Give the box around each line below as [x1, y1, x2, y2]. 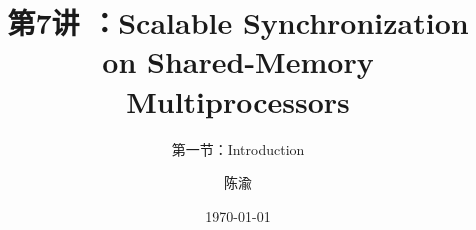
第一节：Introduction [171, 138, 305, 159]
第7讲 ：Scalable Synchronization [7, 2, 469, 43]
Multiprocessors [126, 80, 350, 121]
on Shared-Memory [102, 41, 374, 82]
